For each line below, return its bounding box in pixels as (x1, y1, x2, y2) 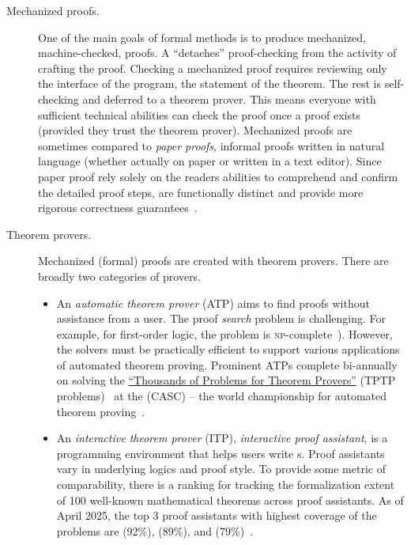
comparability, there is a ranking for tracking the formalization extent (56, 476, 395, 493)
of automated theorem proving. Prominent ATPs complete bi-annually (56, 356, 398, 373)
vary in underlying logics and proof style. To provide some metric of (56, 460, 386, 477)
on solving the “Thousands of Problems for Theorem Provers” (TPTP (56, 372, 396, 388)
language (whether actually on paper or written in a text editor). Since (38, 153, 382, 169)
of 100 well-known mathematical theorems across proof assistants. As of (56, 491, 404, 508)
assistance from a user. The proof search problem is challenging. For (56, 310, 386, 327)
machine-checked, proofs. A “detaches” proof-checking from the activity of (38, 44, 397, 61)
